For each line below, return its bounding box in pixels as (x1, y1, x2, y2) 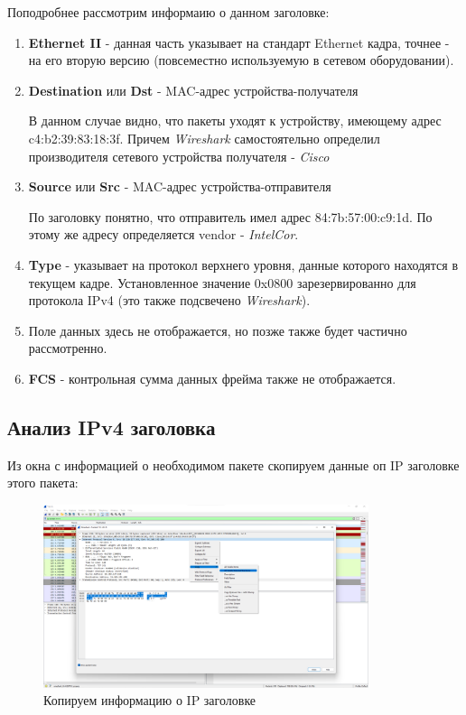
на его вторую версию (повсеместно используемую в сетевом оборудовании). (28, 51, 454, 70)
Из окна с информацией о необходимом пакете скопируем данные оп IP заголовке (7, 455, 460, 474)
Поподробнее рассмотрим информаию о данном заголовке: (7, 3, 330, 21)
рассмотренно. (28, 339, 107, 357)
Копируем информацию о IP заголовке (43, 691, 256, 710)
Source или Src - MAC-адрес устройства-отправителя (28, 177, 331, 196)
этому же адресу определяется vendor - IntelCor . (28, 225, 299, 244)
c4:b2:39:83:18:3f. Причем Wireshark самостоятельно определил (28, 128, 380, 147)
